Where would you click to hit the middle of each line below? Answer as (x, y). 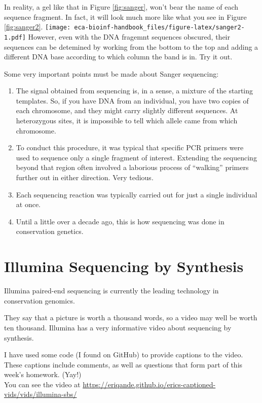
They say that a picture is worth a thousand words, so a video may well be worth (131, 317)
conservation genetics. (50, 231)
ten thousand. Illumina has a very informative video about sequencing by (118, 327)
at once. (28, 204)
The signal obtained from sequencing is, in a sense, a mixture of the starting (135, 91)
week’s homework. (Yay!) (43, 374)
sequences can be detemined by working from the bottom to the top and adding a (131, 46)
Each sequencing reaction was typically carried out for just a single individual (137, 194)
